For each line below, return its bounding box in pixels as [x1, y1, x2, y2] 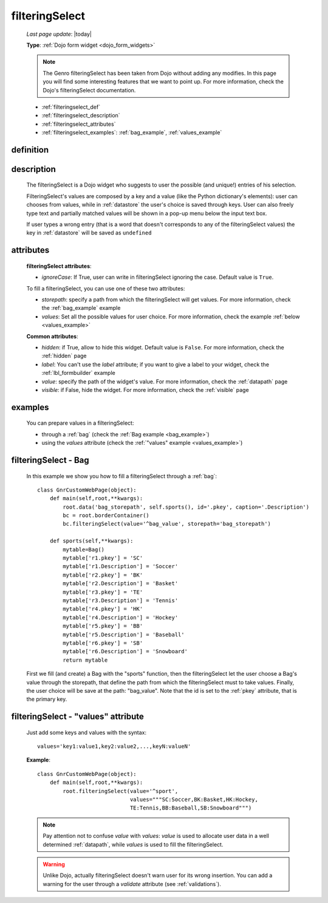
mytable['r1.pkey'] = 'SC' [63, 555, 143, 561]
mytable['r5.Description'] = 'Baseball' [63, 631, 185, 638]
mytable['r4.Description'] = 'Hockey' [63, 614, 179, 621]
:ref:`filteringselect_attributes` [41, 120, 116, 128]
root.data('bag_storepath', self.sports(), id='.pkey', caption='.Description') [63, 503, 310, 510]
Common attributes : [26, 332, 78, 340]
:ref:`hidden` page [41, 352, 87, 360]
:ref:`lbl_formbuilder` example [41, 369, 115, 377]
